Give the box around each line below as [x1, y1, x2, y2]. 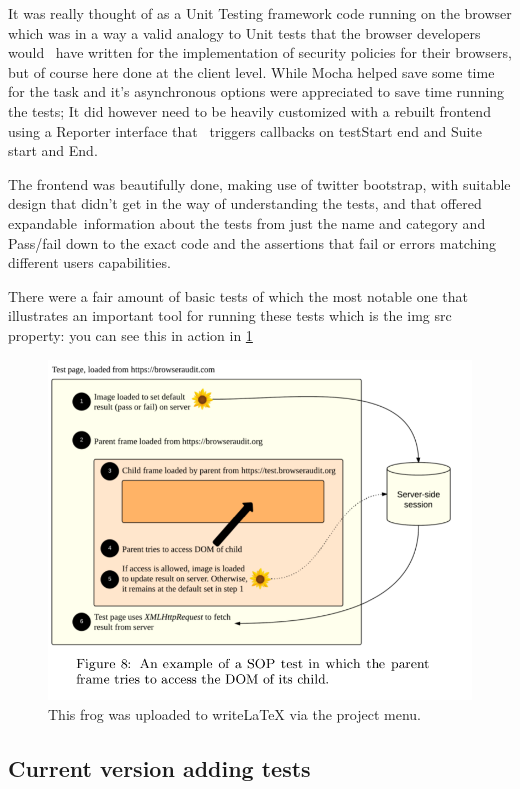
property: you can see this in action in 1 [8, 324, 253, 345]
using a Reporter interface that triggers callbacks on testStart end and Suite [8, 120, 483, 141]
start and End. [8, 140, 98, 161]
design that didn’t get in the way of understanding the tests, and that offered [8, 193, 482, 214]
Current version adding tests [8, 752, 311, 783]
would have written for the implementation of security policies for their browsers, [8, 42, 512, 63]
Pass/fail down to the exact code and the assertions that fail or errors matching [8, 232, 497, 253]
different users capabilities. [8, 252, 171, 273]
